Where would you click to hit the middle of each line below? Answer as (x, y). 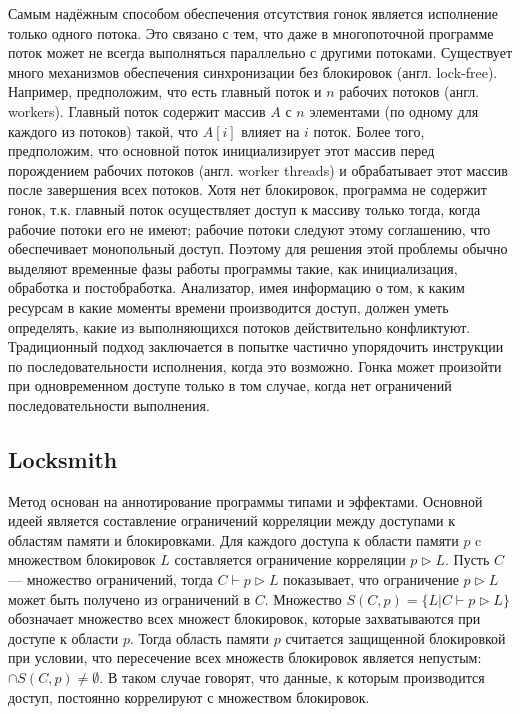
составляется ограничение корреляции (290, 559)
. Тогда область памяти (199, 637)
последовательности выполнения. (109, 404)
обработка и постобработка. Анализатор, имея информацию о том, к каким (236, 287)
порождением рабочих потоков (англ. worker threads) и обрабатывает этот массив (258, 169)
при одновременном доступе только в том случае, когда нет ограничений (230, 385)
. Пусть (467, 559)
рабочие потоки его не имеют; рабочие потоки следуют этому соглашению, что (249, 228)
